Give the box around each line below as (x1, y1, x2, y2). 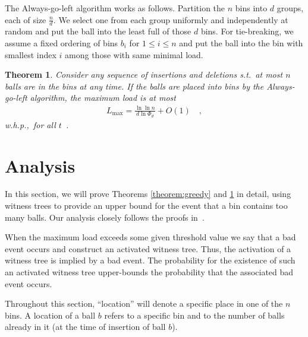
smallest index (5, 48, 56, 61)
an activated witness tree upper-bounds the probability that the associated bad (5, 266, 294, 278)
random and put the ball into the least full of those (5, 25, 191, 37)
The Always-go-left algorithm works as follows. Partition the (5, 2, 225, 14)
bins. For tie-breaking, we (200, 25, 294, 37)
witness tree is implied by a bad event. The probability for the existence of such (5, 254, 296, 266)
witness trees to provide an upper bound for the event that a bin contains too (5, 199, 288, 212)
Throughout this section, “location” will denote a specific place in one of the (5, 297, 283, 310)
